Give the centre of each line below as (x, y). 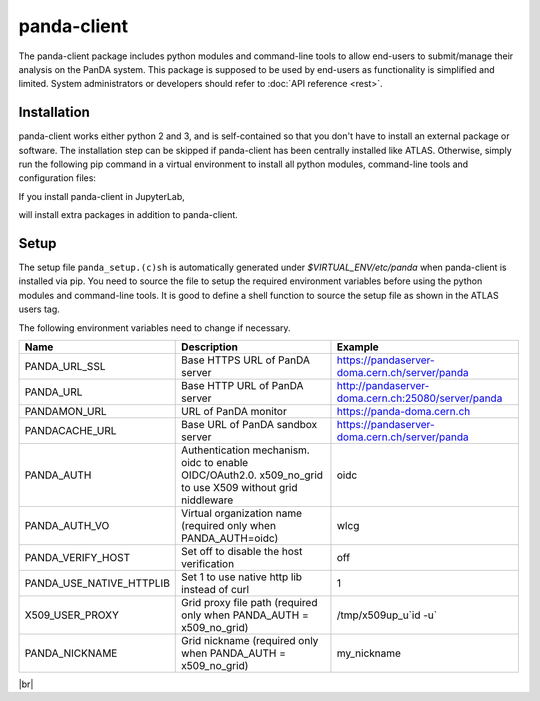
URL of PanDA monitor (234, 412)
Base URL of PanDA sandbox (249, 425)
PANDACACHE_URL (70, 431)
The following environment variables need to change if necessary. (154, 327)
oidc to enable (215, 463)
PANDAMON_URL (65, 412)
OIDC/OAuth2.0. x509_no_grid (252, 475)
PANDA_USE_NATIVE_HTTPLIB (97, 583)
